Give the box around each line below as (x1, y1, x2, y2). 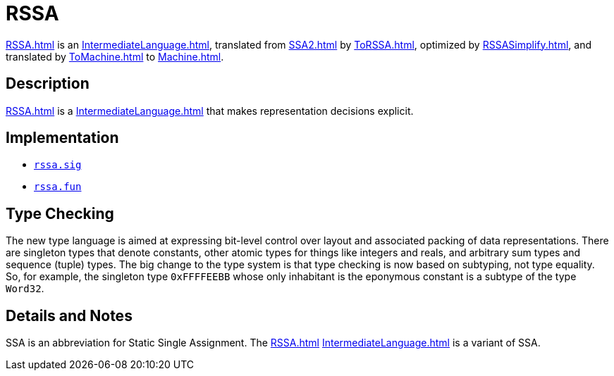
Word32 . (6, 282, 44, 295)
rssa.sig (34, 159, 82, 171)
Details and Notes (6, 306, 133, 325)
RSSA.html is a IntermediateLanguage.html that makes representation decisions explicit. (6, 104, 414, 117)
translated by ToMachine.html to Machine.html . (6, 50, 224, 63)
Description (6, 75, 90, 93)
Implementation (6, 129, 119, 147)
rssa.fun (34, 181, 82, 193)
